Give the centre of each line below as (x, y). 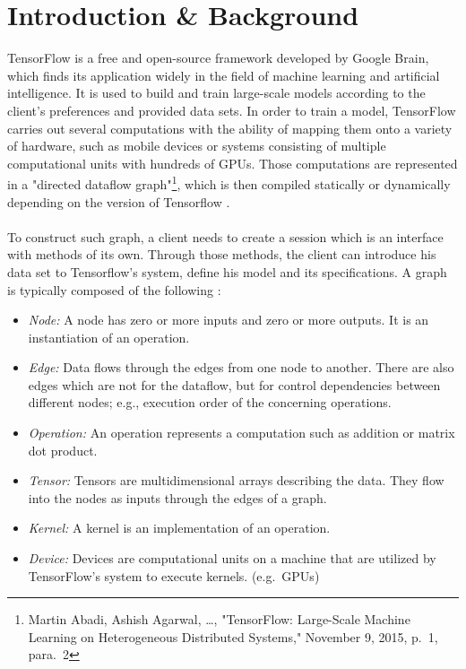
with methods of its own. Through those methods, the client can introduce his (222, 254)
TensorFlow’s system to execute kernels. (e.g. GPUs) (174, 575)
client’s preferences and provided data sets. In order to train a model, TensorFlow (232, 110)
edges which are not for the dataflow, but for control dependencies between (234, 384)
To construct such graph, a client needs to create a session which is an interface (225, 236)
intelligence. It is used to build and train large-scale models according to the (216, 93)
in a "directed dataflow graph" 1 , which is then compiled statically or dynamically (229, 182)
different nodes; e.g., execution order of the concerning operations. (210, 402)
